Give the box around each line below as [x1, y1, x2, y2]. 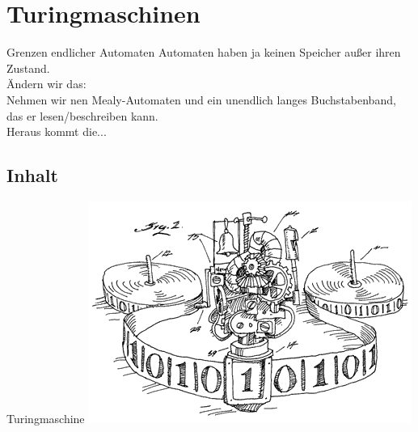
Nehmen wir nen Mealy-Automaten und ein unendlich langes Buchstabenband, [6, 91, 396, 108]
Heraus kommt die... [6, 123, 107, 140]
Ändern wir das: [6, 75, 87, 92]
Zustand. [6, 59, 50, 76]
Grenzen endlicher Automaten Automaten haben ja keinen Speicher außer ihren [6, 44, 401, 61]
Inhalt [6, 163, 58, 188]
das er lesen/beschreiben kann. [6, 107, 158, 124]
